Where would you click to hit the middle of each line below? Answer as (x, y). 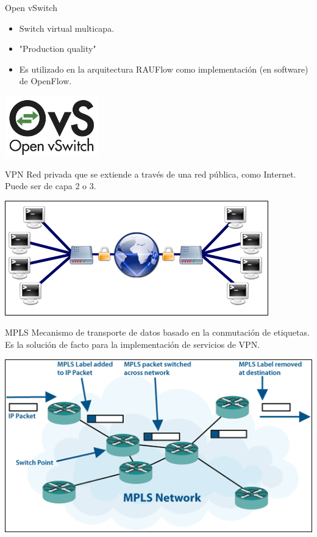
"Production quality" (58, 49)
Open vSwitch (31, 7)
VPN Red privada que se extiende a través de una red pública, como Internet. (151, 174)
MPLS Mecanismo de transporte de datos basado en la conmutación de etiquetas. (157, 332)
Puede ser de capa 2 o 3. (51, 186)
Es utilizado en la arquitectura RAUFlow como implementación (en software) (164, 69)
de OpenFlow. (45, 81)
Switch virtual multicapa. (67, 28)
